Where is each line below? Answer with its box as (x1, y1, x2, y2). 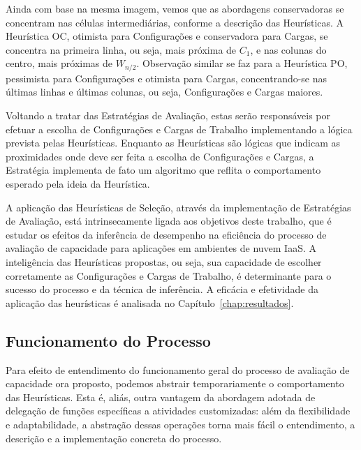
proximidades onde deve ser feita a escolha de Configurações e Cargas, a (6, 149, 314, 163)
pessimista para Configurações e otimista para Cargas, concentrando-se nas (6, 70, 327, 85)
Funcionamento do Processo (6, 329, 211, 351)
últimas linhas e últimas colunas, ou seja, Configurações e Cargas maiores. (6, 84, 323, 99)
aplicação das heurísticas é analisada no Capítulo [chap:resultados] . (6, 295, 294, 310)
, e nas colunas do (250, 42, 327, 57)
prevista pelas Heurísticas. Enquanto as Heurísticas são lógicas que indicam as (6, 135, 340, 150)
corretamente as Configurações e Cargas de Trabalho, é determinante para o (6, 268, 332, 283)
